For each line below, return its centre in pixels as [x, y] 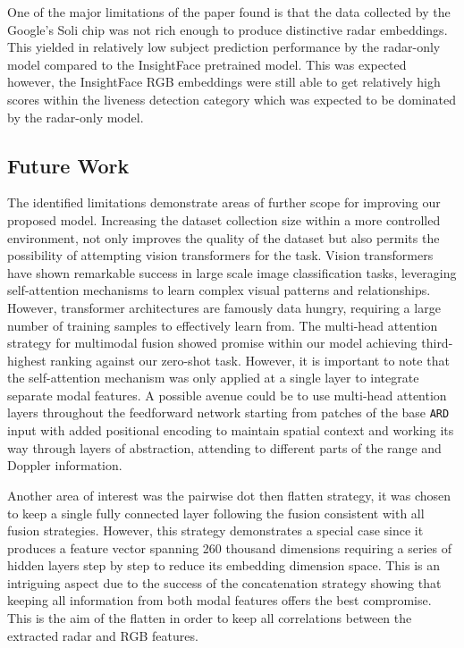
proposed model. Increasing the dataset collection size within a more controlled [224, 219]
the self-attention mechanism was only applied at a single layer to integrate [213, 378]
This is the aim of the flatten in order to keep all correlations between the [210, 618]
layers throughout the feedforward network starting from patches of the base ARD [228, 412]
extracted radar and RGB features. [103, 635]
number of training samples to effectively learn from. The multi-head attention [223, 325]
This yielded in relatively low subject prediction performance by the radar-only [224, 47]
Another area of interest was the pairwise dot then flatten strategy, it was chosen [229, 495]
